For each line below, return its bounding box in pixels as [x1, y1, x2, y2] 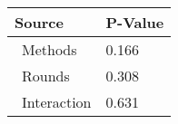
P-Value [105, 12, 164, 33]
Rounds [22, 65, 70, 86]
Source [15, 12, 64, 33]
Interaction [22, 91, 92, 112]
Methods [22, 39, 77, 60]
